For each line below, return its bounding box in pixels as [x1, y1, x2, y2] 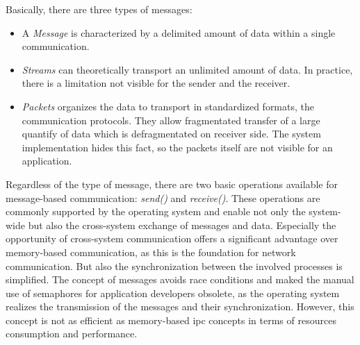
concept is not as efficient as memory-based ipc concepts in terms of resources [6, 312, 336, 327]
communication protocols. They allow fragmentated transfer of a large [22, 112, 320, 127]
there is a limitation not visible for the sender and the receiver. [22, 76, 291, 90]
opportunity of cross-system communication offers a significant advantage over [6, 231, 338, 246]
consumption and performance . [6, 326, 138, 341]
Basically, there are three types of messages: [6, 2, 193, 16]
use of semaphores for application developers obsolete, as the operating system [6, 285, 340, 300]
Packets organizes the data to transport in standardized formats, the [22, 99, 314, 113]
